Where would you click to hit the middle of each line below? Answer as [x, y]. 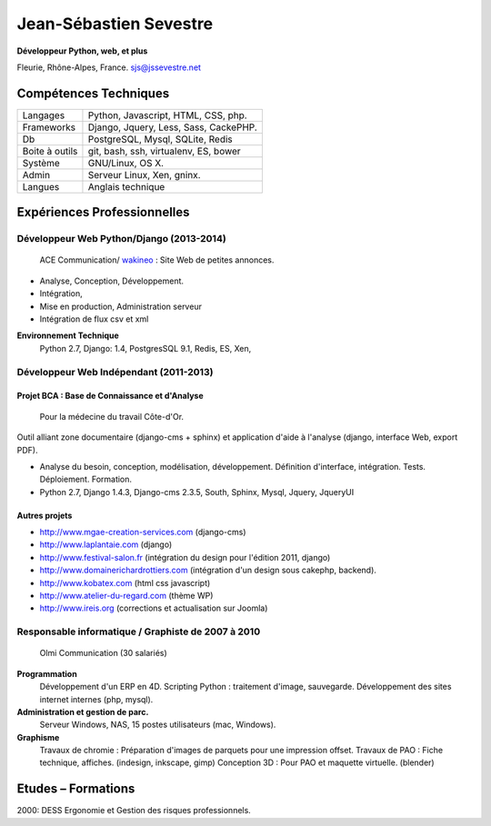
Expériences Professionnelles [103, 212]
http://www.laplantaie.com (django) [106, 544]
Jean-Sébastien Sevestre [115, 24]
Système [41, 163]
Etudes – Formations [76, 789]
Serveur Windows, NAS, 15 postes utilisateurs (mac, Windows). [158, 725]
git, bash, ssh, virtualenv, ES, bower [164, 151]
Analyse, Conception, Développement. [112, 281]
